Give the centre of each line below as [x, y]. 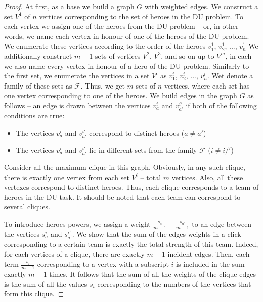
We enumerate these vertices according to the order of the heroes [105, 46]
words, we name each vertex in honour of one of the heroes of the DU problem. [127, 36]
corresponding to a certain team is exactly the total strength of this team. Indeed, [131, 244]
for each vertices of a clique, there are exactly [74, 254]
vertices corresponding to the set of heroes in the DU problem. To [141, 16]
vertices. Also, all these [207, 177]
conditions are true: [34, 116]
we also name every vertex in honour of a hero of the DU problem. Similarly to [127, 66]
